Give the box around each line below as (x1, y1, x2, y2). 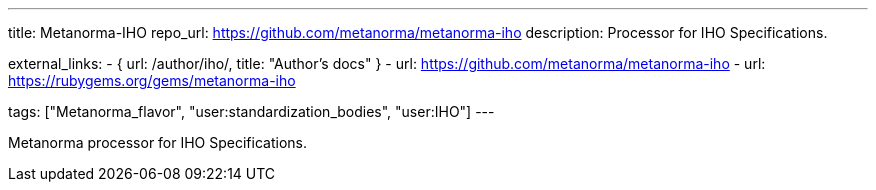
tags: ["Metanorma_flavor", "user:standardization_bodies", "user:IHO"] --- (8, 103, 495, 120)
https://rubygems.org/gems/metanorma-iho (8, 72, 296, 89)
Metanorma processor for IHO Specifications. (8, 134, 307, 151)
